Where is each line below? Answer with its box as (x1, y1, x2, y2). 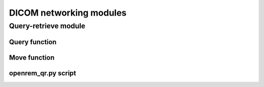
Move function (9, 53, 55, 62)
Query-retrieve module (9, 22, 86, 30)
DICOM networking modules (9, 7, 127, 18)
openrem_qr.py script (9, 69, 76, 77)
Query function (9, 38, 57, 46)
